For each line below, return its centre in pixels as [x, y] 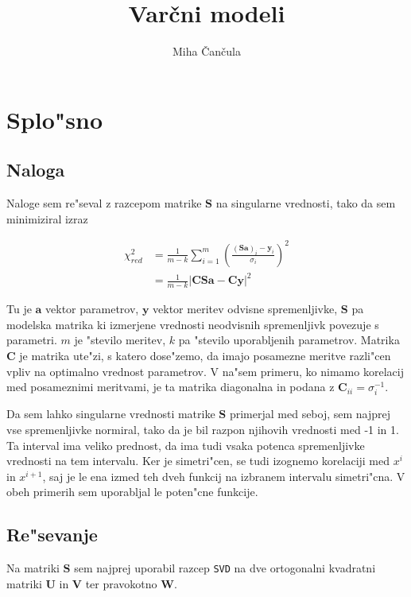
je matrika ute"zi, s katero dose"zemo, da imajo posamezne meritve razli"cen [205, 355]
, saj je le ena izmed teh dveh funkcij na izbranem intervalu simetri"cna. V [224, 476]
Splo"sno [54, 119]
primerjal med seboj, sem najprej [310, 414]
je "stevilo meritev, [120, 340]
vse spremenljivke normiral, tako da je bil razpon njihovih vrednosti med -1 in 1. [203, 429]
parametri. [32, 340]
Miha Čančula [207, 51]
